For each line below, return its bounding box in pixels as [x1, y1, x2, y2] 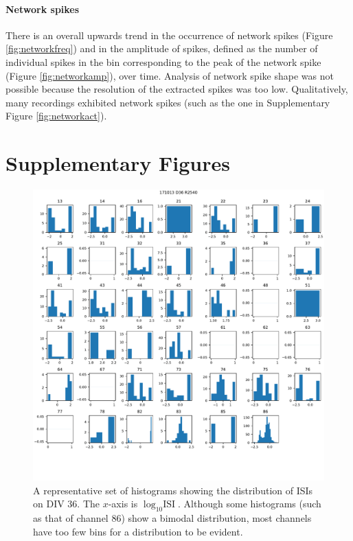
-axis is [108, 496, 138, 511]
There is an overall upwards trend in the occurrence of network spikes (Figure [5, 27, 333, 42]
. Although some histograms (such [178, 496, 321, 511]
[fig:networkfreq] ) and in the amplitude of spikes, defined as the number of [5, 41, 318, 56]
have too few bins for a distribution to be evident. [33, 524, 243, 538]
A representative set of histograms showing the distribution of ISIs [33, 483, 313, 497]
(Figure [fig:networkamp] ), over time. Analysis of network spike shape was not [5, 68, 334, 82]
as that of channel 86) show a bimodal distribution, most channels [33, 511, 312, 525]
